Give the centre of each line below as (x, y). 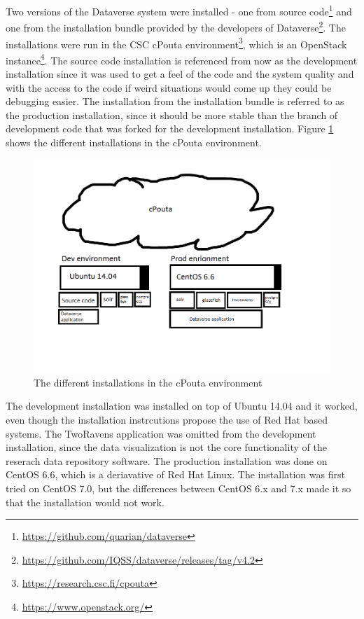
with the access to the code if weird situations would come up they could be (169, 87)
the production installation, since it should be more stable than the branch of (172, 114)
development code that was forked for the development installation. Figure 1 (170, 128)
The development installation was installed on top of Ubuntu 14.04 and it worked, (182, 406)
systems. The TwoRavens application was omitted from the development (161, 433)
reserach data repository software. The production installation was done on (167, 460)
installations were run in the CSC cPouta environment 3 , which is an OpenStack (176, 43)
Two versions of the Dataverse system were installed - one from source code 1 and (179, 10)
